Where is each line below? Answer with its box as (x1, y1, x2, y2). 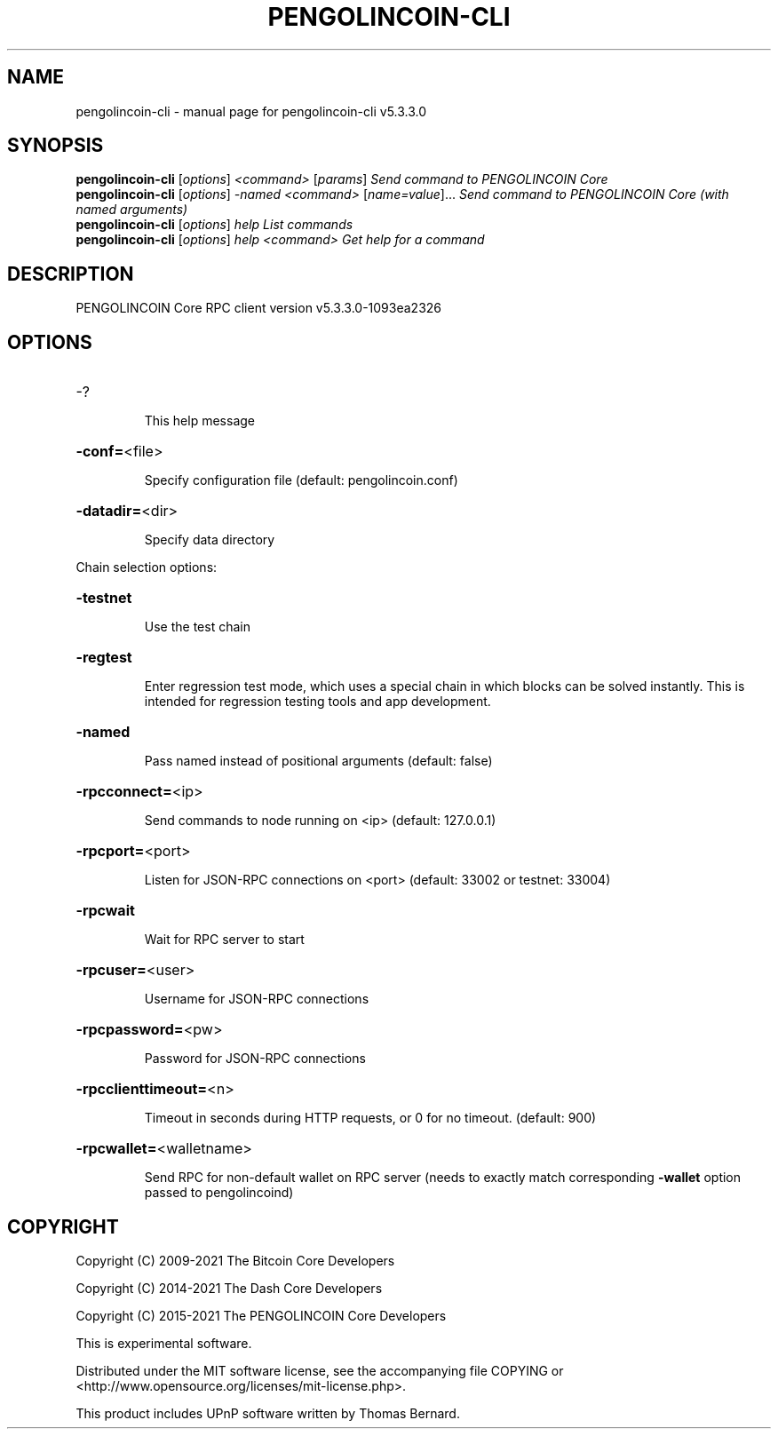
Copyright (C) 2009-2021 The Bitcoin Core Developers (75, 1252, 395, 1268)
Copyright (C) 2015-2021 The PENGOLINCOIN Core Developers (75, 1307, 447, 1323)
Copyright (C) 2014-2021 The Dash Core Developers (75, 1280, 383, 1296)
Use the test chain (144, 619, 250, 635)
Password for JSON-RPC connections (144, 1051, 366, 1067)
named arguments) (75, 202, 188, 218)
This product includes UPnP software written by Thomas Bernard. (75, 1405, 460, 1421)
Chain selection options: (75, 559, 218, 575)
